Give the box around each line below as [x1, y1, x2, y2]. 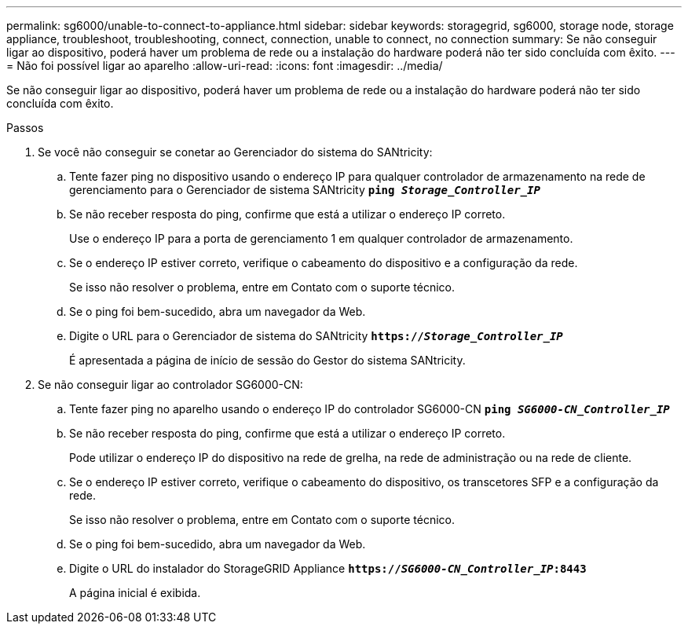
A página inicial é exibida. [69, 586, 201, 599]
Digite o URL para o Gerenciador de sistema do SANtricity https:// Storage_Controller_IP [69, 329, 563, 342]
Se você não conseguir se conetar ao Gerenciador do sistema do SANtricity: [38, 145, 433, 159]
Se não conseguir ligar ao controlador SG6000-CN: [38, 378, 303, 391]
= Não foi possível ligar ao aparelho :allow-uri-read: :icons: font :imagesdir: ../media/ [6, 59, 443, 72]
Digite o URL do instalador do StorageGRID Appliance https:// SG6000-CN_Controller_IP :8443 [69, 562, 587, 575]
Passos [6, 121, 44, 134]
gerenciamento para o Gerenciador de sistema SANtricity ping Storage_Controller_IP [69, 183, 540, 196]
